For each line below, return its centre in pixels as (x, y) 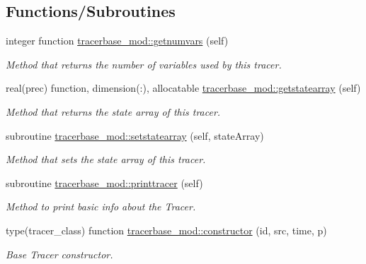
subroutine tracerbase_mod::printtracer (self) (104, 182)
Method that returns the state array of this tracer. (113, 111)
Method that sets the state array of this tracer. (106, 159)
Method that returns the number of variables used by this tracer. (144, 64)
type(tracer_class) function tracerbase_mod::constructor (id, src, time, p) (166, 230)
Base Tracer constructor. (59, 254)
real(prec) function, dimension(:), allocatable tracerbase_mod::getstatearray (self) (183, 88)
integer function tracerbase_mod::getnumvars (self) (117, 41)
